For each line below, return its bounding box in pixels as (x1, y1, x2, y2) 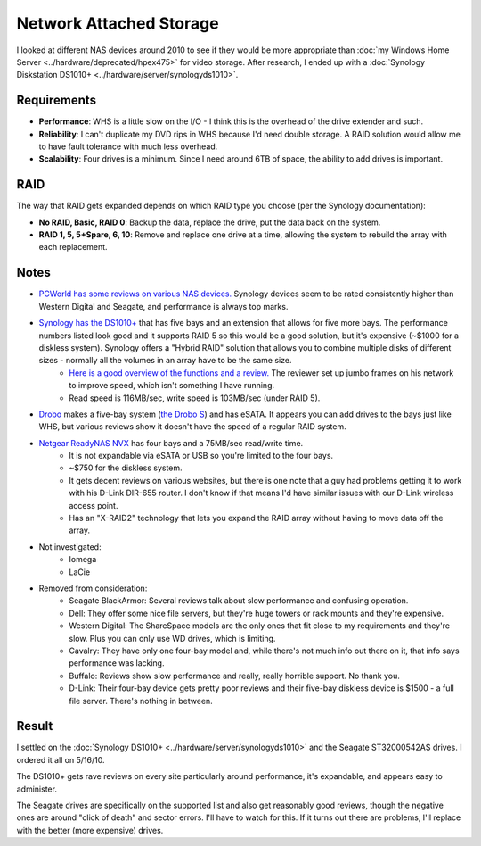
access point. (69, 500, 118, 510)
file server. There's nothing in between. (69, 695, 213, 706)
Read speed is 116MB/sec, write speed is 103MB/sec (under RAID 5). (69, 393, 321, 403)
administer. (16, 784, 58, 794)
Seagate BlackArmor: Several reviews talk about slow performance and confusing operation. (69, 595, 409, 606)
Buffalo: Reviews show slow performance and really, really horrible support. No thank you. (69, 670, 401, 681)
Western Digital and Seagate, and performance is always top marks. (38, 301, 289, 311)
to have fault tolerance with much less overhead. (38, 141, 218, 152)
